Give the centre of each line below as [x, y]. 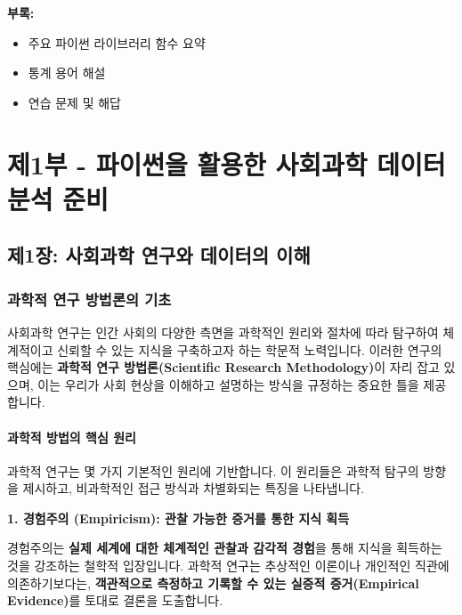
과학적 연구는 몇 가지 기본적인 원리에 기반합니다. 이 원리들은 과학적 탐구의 [213, 470]
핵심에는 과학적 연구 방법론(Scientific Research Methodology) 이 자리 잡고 [223, 367]
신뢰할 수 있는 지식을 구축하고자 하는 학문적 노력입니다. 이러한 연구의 [250, 349]
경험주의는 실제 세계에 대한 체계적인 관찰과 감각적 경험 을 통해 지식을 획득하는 [225, 548]
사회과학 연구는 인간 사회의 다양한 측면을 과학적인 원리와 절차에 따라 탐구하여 [223, 332]
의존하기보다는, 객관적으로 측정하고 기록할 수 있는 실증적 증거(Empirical [213, 583]
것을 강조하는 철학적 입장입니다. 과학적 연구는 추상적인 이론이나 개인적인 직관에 [228, 566]
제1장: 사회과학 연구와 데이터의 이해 [159, 255]
